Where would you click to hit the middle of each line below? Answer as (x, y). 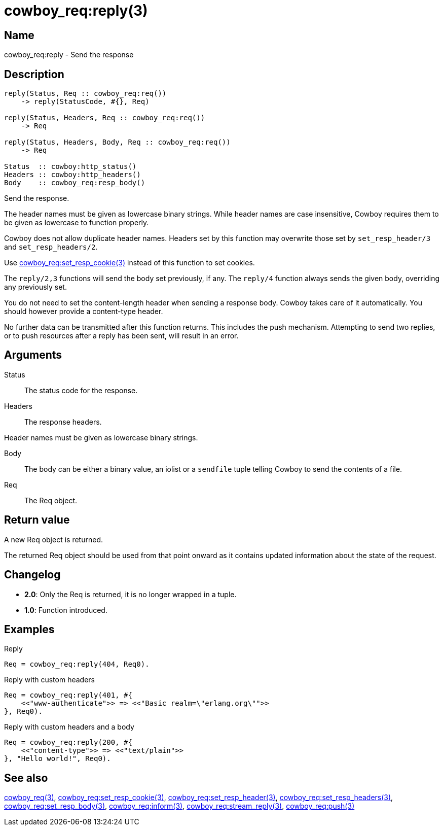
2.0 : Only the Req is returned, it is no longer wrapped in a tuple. (131, 594)
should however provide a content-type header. (84, 312)
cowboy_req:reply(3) (76, 11)
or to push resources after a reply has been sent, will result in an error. (121, 336)
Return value (37, 520)
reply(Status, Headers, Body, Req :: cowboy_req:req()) (117, 142)
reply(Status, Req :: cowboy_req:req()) (85, 94)
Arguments (33, 355)
